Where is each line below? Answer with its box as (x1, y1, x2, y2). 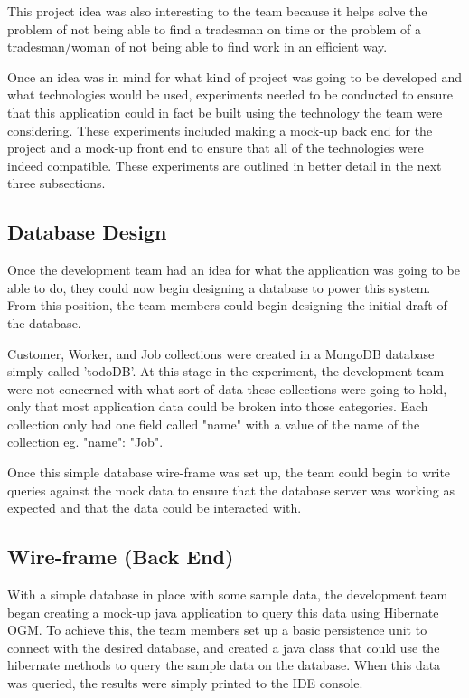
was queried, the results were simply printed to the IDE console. (7, 674, 363, 693)
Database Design (7, 218, 167, 246)
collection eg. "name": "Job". (7, 432, 164, 451)
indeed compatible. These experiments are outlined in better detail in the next (7, 156, 442, 174)
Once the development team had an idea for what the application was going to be (7, 260, 460, 279)
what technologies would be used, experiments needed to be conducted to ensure (7, 85, 454, 104)
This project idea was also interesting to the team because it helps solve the (7, 2, 427, 20)
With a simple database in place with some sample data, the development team (7, 585, 448, 604)
